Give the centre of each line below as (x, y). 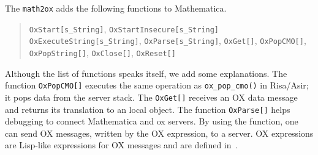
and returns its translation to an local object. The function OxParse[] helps (148, 109)
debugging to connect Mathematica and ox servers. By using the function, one (152, 121)
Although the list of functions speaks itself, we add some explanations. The (146, 73)
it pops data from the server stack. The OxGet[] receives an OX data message (151, 97)
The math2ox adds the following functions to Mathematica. (116, 8)
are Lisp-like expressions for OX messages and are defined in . (122, 145)
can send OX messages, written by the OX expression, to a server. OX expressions (159, 133)
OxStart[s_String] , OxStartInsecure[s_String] (124, 28)
